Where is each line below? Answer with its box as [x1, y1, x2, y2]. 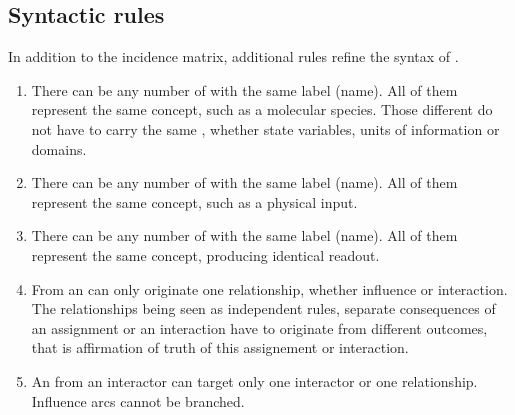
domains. [31, 138, 87, 159]
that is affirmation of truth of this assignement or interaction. [31, 337, 409, 358]
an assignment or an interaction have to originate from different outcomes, [31, 317, 488, 338]
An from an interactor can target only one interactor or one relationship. [31, 370, 478, 391]
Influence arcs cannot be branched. [31, 390, 245, 411]
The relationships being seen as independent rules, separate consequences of [31, 298, 496, 319]
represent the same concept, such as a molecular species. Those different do [31, 99, 493, 120]
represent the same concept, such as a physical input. [31, 191, 358, 212]
